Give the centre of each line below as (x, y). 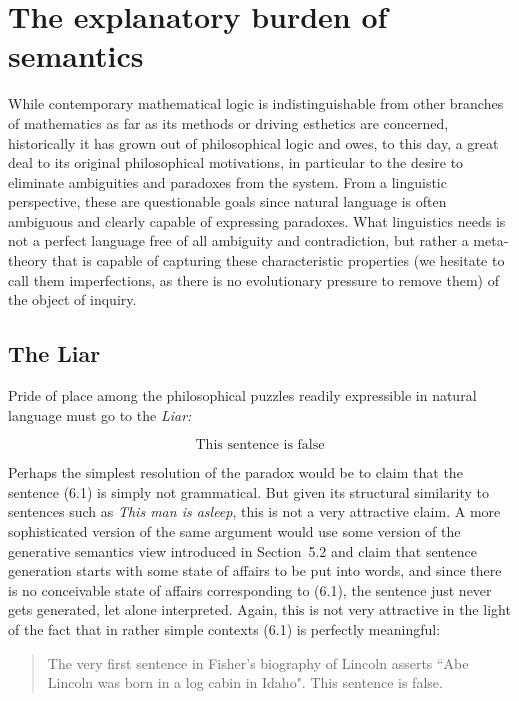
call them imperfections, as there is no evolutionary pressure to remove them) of (253, 279)
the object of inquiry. (72, 299)
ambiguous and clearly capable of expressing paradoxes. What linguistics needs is (257, 220)
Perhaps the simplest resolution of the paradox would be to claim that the (235, 472)
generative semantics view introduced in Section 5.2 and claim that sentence (242, 550)
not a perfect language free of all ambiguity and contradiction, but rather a (238, 240)
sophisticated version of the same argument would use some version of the (234, 531)
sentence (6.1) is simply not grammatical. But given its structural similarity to (249, 491)
